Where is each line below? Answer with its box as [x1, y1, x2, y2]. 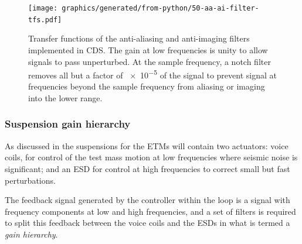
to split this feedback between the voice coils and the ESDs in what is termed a [5, 216, 290, 229]
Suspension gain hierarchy [5, 116, 131, 131]
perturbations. [5, 174, 56, 186]
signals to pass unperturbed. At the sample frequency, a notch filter [28, 55, 271, 67]
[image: [28, 4, 58, 12]
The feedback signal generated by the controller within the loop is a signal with [5, 194, 290, 206]
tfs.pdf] [28, 15, 62, 24]
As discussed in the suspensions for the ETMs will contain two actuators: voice [5, 139, 289, 152]
